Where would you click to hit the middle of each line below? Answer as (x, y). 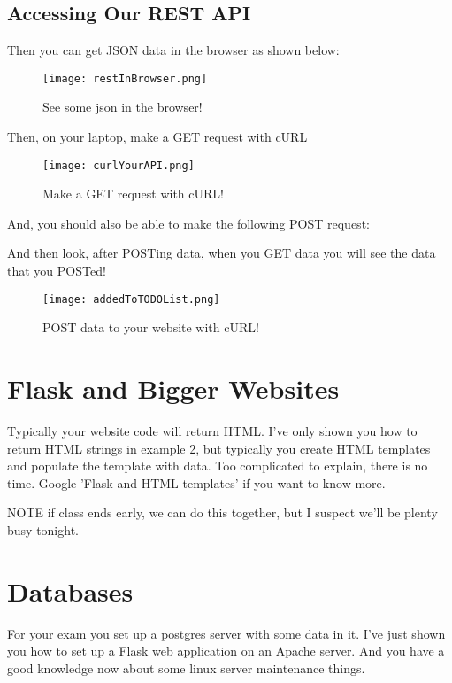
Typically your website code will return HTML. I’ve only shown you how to (212, 431)
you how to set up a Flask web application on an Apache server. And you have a (226, 651)
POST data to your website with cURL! (151, 327)
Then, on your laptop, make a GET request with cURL (157, 137)
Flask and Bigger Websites (173, 388)
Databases (70, 590)
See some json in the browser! (123, 107)
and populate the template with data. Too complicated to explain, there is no (218, 466)
